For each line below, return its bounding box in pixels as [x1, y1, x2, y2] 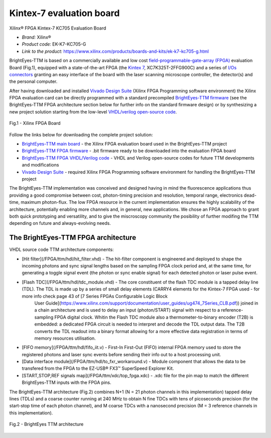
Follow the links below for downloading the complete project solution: [9, 131, 153, 137]
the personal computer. [9, 78, 58, 85]
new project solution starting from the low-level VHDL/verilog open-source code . [9, 108, 177, 115]
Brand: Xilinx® [22, 34, 51, 40]
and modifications [22, 162, 59, 168]
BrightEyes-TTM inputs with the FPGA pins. [22, 379, 111, 386]
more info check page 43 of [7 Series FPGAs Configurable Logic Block [22, 293, 168, 299]
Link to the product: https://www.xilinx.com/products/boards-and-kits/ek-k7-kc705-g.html [22, 48, 209, 54]
